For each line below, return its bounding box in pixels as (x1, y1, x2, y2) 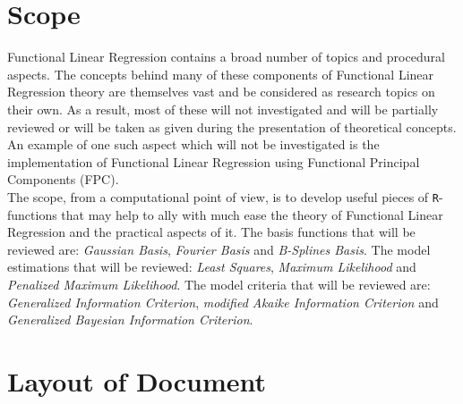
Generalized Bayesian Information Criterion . (7, 310, 253, 329)
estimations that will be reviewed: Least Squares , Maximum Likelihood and (7, 257, 416, 276)
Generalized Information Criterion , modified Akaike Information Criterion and (7, 292, 439, 311)
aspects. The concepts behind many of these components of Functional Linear (7, 64, 434, 83)
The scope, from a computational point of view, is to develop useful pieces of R (7, 187, 439, 206)
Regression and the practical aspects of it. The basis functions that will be (7, 223, 416, 241)
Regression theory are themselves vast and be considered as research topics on (7, 82, 435, 101)
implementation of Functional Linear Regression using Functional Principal (7, 152, 420, 171)
